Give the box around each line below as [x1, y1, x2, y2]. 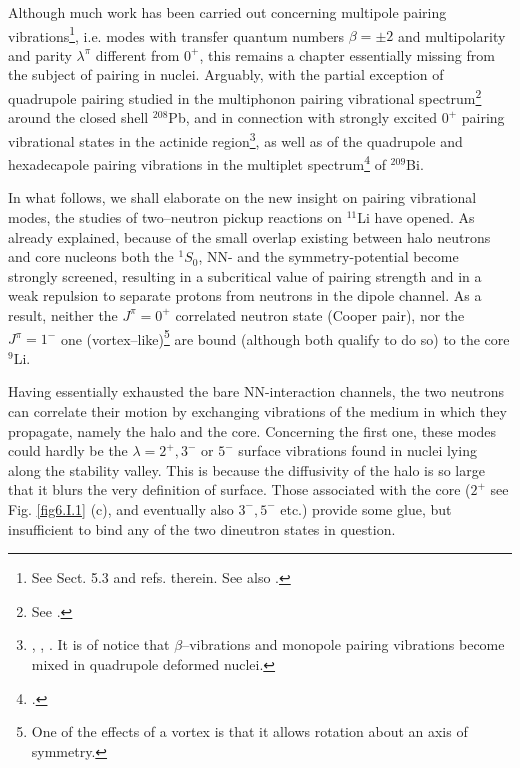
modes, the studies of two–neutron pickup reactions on [8, 206, 343, 227]
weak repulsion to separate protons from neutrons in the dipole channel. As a [8, 285, 482, 306]
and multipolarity [397, 25, 506, 46]
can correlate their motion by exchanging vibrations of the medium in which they [8, 400, 507, 421]
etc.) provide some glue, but [280, 498, 452, 519]
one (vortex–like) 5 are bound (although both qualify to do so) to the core [60, 325, 510, 349]
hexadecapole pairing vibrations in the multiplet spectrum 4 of [8, 151, 386, 174]
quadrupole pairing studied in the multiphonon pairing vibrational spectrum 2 [8, 85, 482, 108]
